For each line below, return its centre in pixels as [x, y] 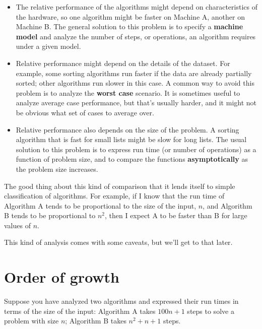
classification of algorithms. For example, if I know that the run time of [114, 196]
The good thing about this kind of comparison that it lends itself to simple [120, 186]
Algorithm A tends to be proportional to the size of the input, [100, 205]
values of [17, 225]
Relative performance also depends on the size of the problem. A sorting [127, 129]
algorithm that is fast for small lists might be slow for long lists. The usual [131, 139]
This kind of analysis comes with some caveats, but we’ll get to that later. [118, 242]
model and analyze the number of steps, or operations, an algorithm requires [136, 36]
